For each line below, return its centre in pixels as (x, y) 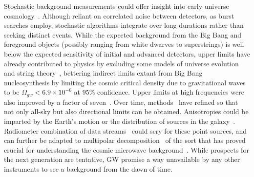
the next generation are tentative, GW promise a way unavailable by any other (122, 159)
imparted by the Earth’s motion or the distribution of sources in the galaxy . (120, 121)
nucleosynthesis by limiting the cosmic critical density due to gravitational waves (125, 82)
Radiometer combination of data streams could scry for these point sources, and (126, 130)
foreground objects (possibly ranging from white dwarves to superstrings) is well (124, 44)
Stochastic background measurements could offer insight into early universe (116, 6)
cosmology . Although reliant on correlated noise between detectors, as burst (119, 15)
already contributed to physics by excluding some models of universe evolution (121, 63)
